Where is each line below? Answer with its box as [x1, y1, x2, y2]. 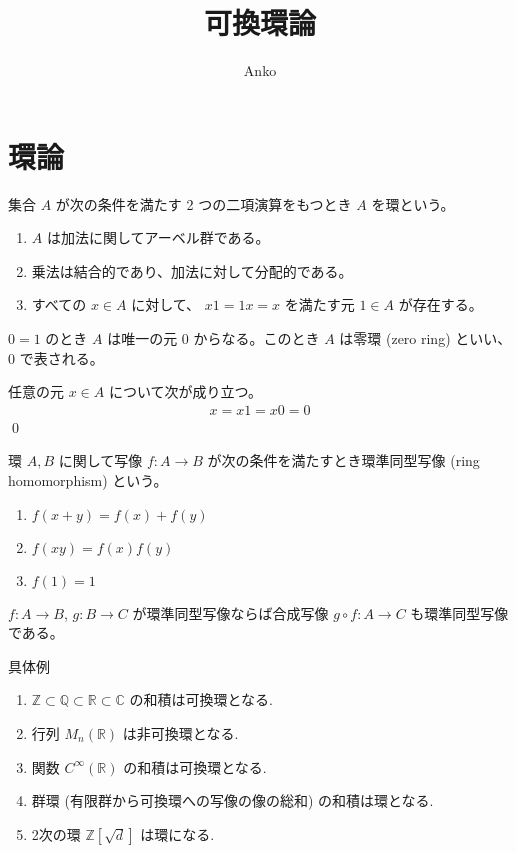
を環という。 [371, 193, 455, 214]
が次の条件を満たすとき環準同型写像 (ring [207, 450, 480, 471]
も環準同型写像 [410, 602, 509, 623]
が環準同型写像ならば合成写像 [132, 602, 329, 623]
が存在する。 [398, 294, 483, 315]
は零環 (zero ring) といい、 [339, 328, 512, 349]
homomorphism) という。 [8, 470, 168, 491]
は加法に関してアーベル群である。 [46, 227, 270, 248]
